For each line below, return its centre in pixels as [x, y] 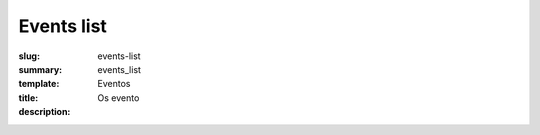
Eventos [114, 84]
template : [39, 84]
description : [44, 112]
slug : [29, 56]
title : [28, 97]
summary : [40, 69]
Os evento [118, 97]
